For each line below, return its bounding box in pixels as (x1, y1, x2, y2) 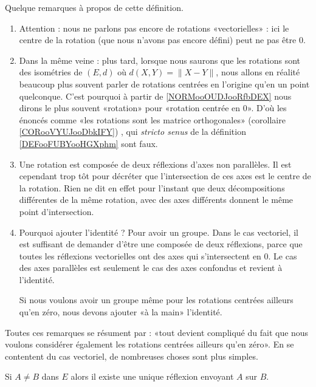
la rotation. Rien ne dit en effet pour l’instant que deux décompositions (19, 181, 285, 194)
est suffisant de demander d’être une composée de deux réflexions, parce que (19, 238, 303, 250)
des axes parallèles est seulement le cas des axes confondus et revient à (19, 261, 283, 274)
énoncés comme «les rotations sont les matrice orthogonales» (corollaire (19, 113, 286, 126)
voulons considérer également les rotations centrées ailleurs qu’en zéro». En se (5, 338, 294, 351)
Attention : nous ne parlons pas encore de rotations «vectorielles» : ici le (19, 21, 289, 34)
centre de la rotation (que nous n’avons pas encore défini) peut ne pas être (19, 33, 297, 46)
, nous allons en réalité (216, 66, 300, 78)
